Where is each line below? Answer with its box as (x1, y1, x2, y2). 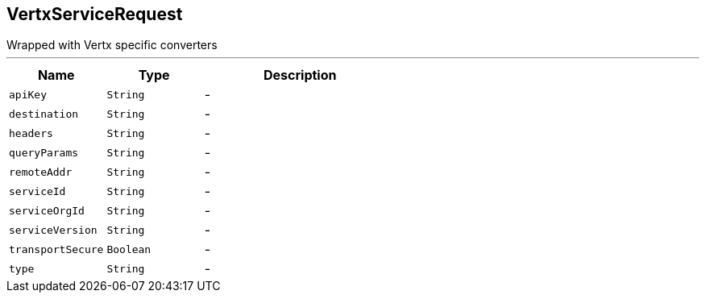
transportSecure (9, 243, 104, 255)
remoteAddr (9, 165, 73, 178)
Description (264, 67, 337, 84)
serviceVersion (9, 223, 98, 236)
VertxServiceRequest (6, 4, 183, 24)
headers (9, 127, 53, 139)
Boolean (106, 243, 152, 255)
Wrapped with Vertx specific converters (6, 38, 218, 52)
